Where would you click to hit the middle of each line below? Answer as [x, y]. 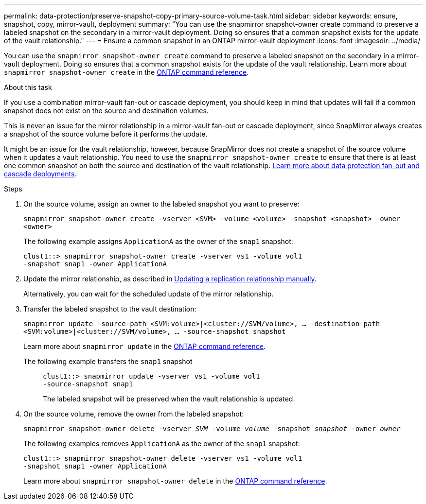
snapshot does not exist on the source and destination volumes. [106, 111]
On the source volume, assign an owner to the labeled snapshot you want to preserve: [161, 204]
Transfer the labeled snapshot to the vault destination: [110, 309]
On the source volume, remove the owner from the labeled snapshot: [134, 414]
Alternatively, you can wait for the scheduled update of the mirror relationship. [149, 294]
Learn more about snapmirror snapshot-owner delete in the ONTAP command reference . [175, 481]
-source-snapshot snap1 [88, 384]
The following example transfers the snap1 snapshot [108, 361]
